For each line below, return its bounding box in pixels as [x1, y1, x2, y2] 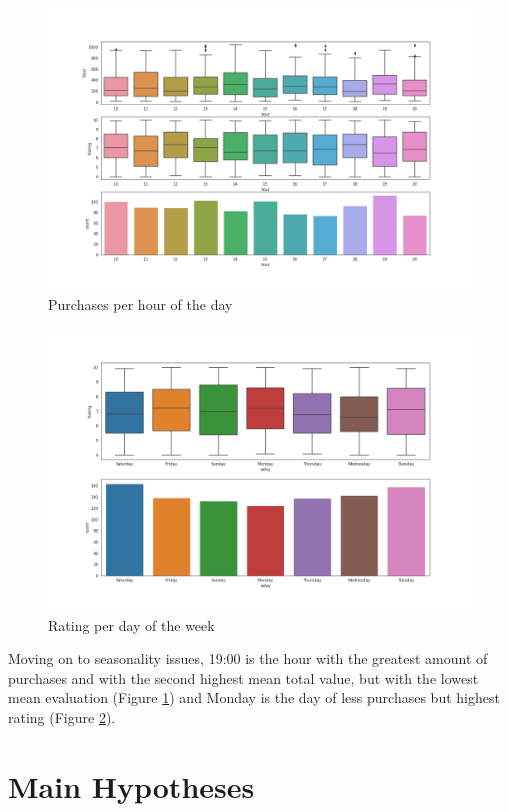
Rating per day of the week [48, 614, 215, 635]
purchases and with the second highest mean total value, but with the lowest [8, 667, 479, 688]
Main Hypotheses [8, 765, 255, 806]
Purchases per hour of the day [48, 293, 233, 314]
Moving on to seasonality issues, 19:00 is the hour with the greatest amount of [8, 648, 488, 669]
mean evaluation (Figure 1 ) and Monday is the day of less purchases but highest [8, 687, 500, 708]
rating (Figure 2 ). [8, 706, 116, 727]
